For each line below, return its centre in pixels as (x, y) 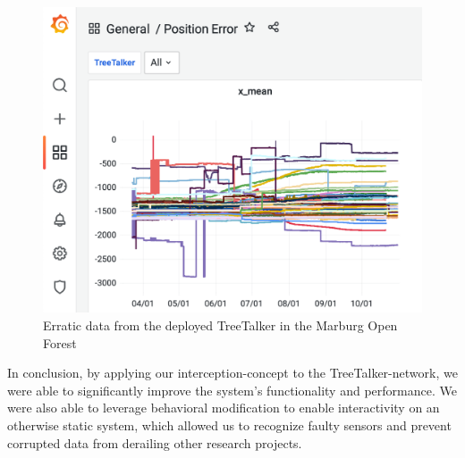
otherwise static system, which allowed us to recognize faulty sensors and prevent (229, 425)
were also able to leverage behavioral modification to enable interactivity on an (224, 408)
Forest (60, 342)
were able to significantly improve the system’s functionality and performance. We (232, 390)
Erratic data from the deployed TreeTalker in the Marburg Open (220, 325)
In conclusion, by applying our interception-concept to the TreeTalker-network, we (232, 373)
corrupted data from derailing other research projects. (155, 442)
